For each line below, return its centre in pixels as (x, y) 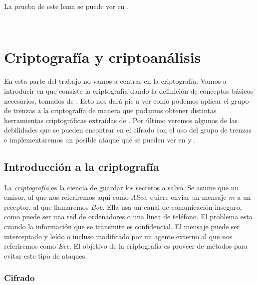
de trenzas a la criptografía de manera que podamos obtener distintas (110, 110)
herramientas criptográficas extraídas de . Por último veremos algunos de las (121, 120)
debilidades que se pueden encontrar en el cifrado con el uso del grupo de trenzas (128, 130)
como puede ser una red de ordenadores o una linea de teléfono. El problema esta (128, 216)
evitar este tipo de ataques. (46, 255)
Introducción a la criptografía (82, 166)
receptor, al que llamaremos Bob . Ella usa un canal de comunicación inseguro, (123, 207)
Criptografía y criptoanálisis (103, 57)
